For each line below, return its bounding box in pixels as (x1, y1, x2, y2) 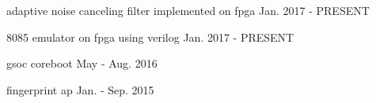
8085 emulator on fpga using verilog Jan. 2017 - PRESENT (6, 28, 294, 45)
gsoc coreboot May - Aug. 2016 (6, 55, 158, 72)
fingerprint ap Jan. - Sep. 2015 (6, 81, 154, 97)
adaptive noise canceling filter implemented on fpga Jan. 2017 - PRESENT (6, 2, 370, 18)
